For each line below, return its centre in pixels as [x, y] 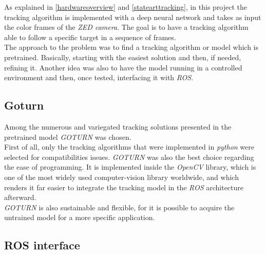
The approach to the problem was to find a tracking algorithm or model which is [131, 47]
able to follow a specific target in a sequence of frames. [90, 37]
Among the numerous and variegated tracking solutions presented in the [118, 126]
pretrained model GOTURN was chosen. [68, 137]
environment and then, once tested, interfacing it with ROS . [99, 77]
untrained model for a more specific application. [80, 217]
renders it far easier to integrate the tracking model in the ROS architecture [124, 187]
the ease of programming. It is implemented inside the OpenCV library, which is [130, 167]
